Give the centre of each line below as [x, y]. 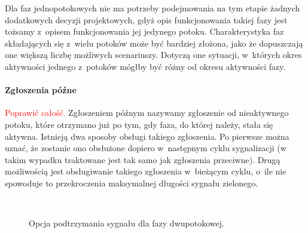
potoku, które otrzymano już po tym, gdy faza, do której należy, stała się [139, 124]
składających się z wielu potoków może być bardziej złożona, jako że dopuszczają [154, 43]
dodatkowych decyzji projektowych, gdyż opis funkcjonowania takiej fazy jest [146, 19]
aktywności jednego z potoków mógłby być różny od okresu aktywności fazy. [145, 66]
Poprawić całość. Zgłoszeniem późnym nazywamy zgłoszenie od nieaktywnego [147, 113]
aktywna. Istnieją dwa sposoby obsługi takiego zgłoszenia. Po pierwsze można [147, 136]
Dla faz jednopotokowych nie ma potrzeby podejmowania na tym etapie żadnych [153, 8]
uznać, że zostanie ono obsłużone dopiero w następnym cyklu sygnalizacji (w [146, 148]
